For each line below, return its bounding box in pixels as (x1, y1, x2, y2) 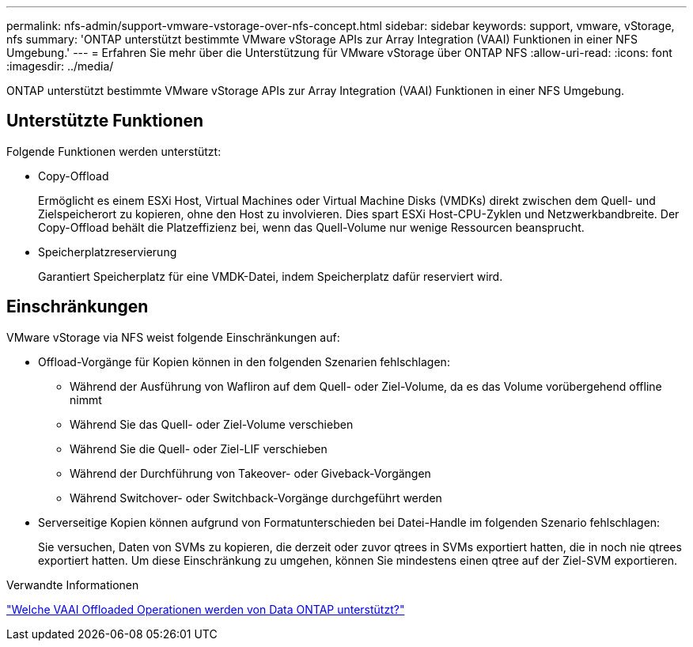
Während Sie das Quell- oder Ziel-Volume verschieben (70, 417, 354, 431)
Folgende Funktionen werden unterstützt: (6, 144, 222, 158)
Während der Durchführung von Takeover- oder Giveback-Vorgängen (70, 466, 431, 480)
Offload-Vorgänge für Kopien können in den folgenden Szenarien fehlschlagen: (38, 354, 450, 369)
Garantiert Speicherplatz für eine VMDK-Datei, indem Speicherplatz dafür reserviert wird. (38, 269, 503, 283)
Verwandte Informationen (6, 577, 139, 592)
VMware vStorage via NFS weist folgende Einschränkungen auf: (6, 330, 340, 344)
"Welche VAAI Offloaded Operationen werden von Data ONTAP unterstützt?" (6, 602, 405, 616)
